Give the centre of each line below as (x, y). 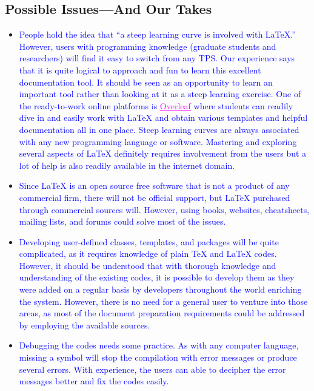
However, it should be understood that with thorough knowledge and (148, 265)
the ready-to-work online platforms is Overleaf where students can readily (156, 105)
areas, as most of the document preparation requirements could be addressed (162, 313)
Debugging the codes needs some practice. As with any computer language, (159, 345)
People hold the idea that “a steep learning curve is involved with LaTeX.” (157, 34)
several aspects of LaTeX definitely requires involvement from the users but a (163, 153)
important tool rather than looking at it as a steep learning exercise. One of (160, 94)
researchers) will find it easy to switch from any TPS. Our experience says (157, 58)
